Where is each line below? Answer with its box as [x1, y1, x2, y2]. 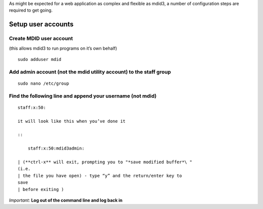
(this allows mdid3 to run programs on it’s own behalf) [9, 45, 117, 51]
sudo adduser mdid [18, 57, 62, 62]
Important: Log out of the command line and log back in [9, 197, 123, 203]
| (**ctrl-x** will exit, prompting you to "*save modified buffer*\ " [18, 159, 192, 165]
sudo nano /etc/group [18, 80, 69, 86]
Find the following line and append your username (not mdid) [9, 93, 157, 99]
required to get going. [9, 7, 53, 13]
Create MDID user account [9, 35, 73, 42]
